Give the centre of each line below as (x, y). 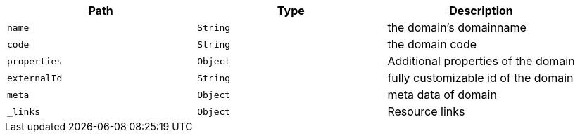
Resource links (426, 111)
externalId (35, 78)
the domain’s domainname (457, 27)
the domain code (432, 44)
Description (481, 11)
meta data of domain (442, 95)
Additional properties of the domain (481, 61)
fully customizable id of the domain (480, 78)
